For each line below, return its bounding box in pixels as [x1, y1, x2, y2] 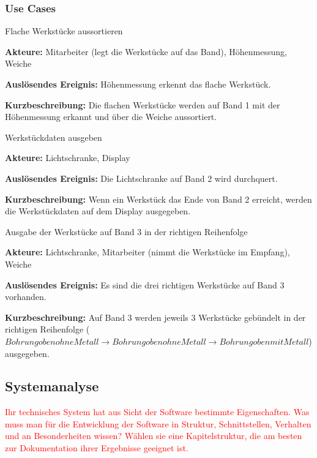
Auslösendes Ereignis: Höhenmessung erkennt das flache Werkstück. [5, 78, 271, 90]
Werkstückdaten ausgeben [5, 130, 102, 143]
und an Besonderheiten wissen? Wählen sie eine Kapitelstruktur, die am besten [5, 429, 302, 442]
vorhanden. [5, 290, 47, 303]
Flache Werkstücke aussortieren [5, 24, 123, 37]
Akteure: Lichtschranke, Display [5, 151, 130, 164]
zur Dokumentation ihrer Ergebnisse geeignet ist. [5, 441, 188, 454]
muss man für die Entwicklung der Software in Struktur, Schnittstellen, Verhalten [5, 417, 311, 430]
